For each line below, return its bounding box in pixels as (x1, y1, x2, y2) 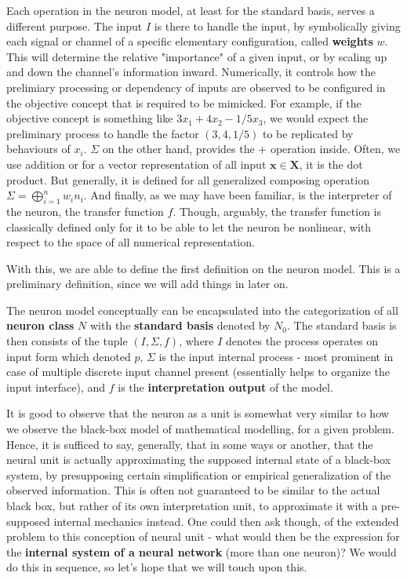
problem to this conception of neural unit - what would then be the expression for (6, 528, 400, 545)
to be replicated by (262, 125, 354, 141)
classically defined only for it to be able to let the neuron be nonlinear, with (6, 218, 372, 235)
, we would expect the (263, 110, 369, 126)
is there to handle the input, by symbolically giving (154, 17, 401, 34)
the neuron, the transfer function (6, 202, 164, 219)
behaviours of (6, 140, 71, 157)
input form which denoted (6, 348, 131, 364)
